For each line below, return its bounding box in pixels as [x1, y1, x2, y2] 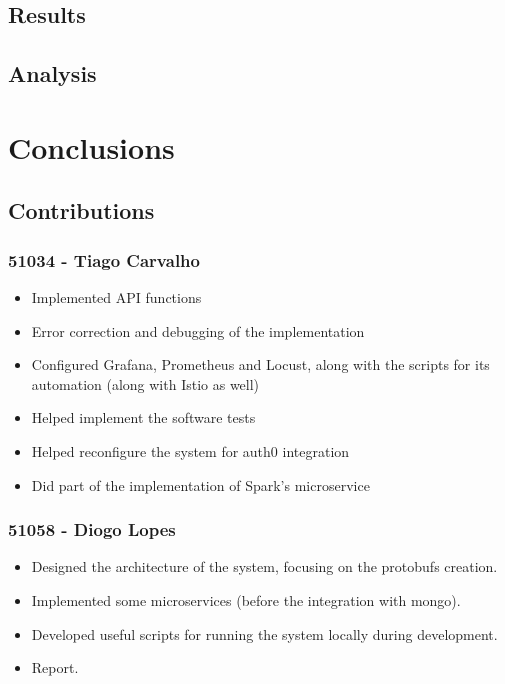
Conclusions [8, 126, 175, 167]
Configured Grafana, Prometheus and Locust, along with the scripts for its [31, 354, 490, 375]
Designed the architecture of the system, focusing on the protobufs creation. [31, 556, 498, 577]
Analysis [8, 58, 97, 89]
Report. [31, 657, 79, 678]
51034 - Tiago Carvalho [8, 247, 200, 272]
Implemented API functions [31, 286, 202, 307]
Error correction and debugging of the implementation [31, 320, 365, 341]
